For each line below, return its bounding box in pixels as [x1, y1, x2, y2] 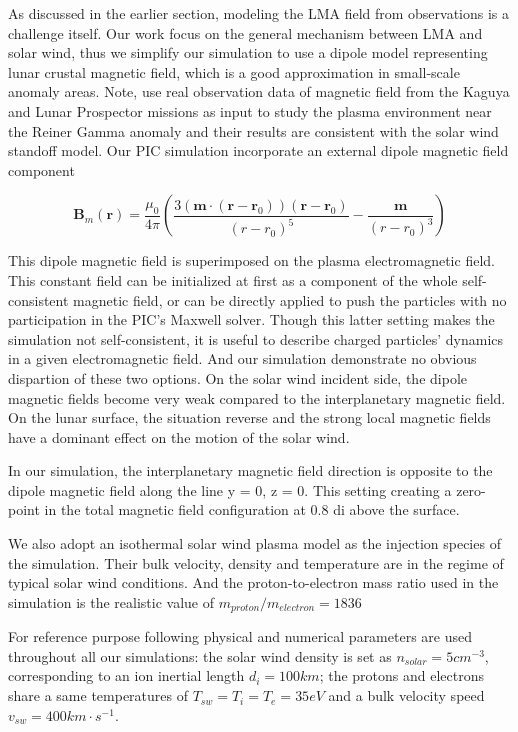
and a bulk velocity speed [328, 685, 485, 706]
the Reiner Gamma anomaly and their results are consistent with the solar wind [8, 120, 499, 141]
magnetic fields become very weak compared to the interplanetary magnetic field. [8, 387, 506, 408]
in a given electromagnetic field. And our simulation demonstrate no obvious [8, 348, 477, 369]
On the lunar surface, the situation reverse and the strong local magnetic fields [8, 407, 491, 428]
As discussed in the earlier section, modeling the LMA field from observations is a [8, 3, 510, 23]
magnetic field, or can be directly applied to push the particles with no [73, 289, 507, 310]
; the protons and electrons [319, 665, 485, 686]
